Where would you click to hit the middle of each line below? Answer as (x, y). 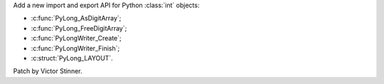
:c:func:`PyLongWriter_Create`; (76, 38)
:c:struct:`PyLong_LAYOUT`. (72, 58)
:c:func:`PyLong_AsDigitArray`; (76, 19)
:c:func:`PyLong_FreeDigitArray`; (79, 28)
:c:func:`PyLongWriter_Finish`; (75, 48)
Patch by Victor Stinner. (48, 71)
